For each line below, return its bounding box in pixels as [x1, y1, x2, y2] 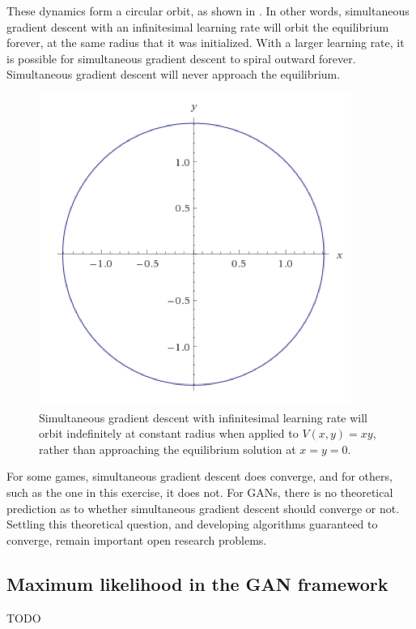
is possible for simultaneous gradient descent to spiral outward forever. [6, 49, 356, 66]
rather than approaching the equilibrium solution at [39, 440, 296, 457]
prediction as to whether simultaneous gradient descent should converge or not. [6, 499, 400, 516]
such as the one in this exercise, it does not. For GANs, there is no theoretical [6, 483, 393, 500]
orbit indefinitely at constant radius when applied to [39, 425, 299, 442]
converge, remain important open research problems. [6, 531, 267, 548]
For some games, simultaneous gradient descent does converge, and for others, [6, 468, 393, 485]
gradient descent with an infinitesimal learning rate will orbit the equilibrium [6, 18, 389, 35]
